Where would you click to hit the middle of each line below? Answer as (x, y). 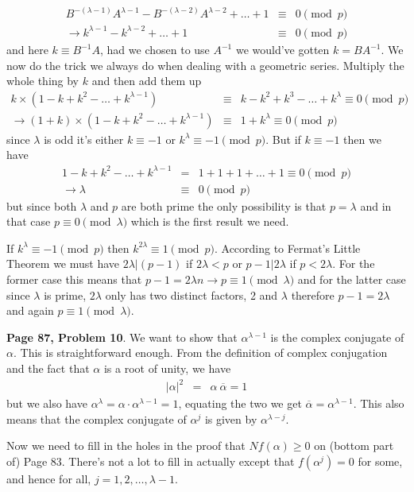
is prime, (65, 294)
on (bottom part (354, 446)
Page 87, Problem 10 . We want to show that (122, 337)
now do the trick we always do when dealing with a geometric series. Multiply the (205, 65)
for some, (380, 461)
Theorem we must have (63, 263)
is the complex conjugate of (337, 337)
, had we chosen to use (155, 49)
